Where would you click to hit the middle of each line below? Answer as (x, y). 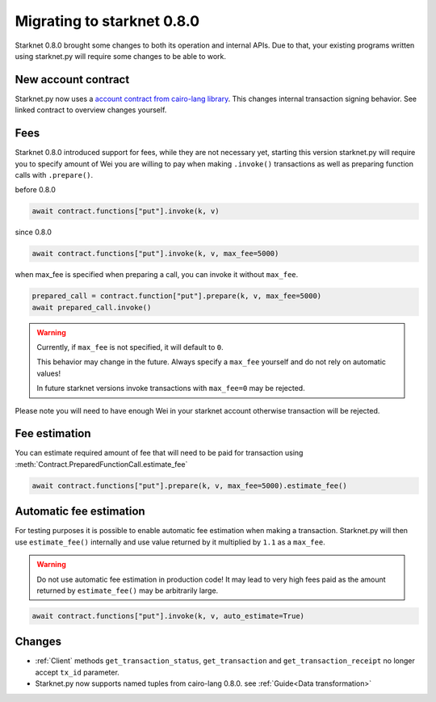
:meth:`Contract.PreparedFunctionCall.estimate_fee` (101, 464)
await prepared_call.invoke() (92, 307)
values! (48, 373)
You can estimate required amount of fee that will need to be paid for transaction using (159, 453)
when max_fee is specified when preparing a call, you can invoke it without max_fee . (157, 275)
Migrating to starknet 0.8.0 (107, 21)
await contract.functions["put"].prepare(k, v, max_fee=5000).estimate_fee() (189, 486)
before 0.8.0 (36, 190)
